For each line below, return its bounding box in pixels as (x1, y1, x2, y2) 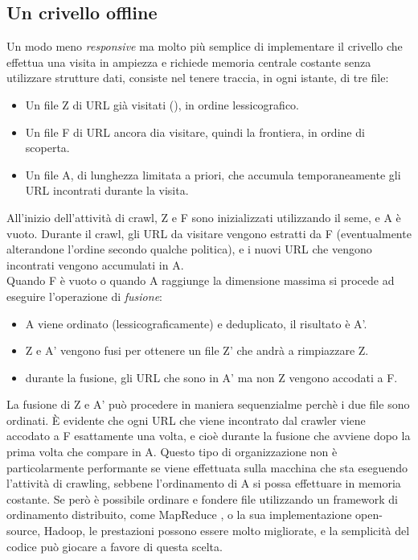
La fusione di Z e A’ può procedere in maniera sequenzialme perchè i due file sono (6, 396, 410, 413)
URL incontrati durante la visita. (25, 182, 189, 199)
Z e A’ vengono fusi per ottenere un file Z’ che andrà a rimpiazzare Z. (25, 342, 369, 359)
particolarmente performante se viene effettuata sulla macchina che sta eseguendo (6, 459, 408, 476)
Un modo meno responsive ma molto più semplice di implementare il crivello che (6, 38, 403, 55)
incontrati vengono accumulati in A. (6, 256, 184, 273)
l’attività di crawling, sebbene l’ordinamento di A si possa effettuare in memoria (6, 475, 401, 492)
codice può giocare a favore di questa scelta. (6, 537, 223, 554)
